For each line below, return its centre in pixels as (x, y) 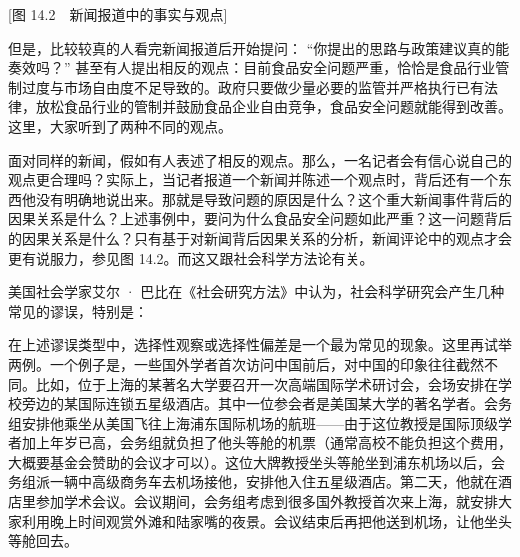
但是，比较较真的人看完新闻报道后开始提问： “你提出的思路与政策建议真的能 (259, 47)
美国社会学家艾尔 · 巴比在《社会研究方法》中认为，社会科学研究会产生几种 (256, 291)
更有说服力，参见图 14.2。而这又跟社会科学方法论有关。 (191, 257)
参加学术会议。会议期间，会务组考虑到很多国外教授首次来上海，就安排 (266, 501)
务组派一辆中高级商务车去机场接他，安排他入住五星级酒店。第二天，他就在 (253, 481)
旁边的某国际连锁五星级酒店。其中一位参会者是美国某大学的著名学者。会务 (266, 403)
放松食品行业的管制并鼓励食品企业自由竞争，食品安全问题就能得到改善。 (273, 106)
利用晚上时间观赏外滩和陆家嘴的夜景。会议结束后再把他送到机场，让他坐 (259, 520)
